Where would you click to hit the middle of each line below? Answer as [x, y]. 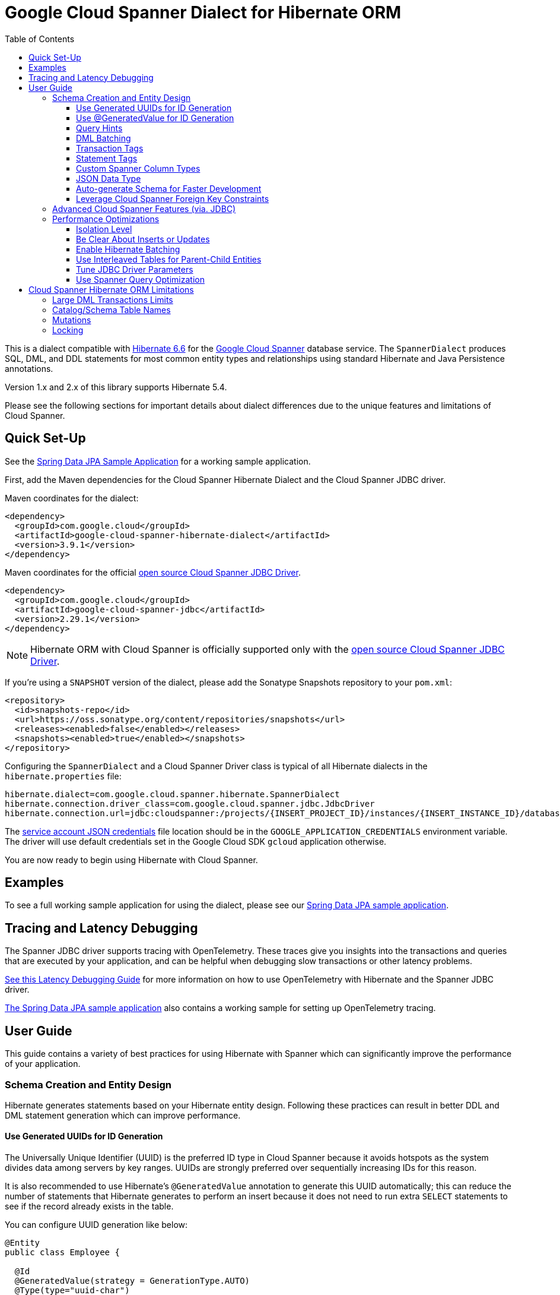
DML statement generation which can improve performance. [123, 1115]
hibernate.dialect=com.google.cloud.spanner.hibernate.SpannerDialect [172, 794]
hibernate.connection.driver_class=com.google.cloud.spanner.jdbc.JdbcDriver [190, 803]
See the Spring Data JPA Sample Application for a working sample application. [158, 461]
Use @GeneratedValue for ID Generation [155, 118]
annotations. [29, 368]
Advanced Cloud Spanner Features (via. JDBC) [144, 209]
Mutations [72, 320]
